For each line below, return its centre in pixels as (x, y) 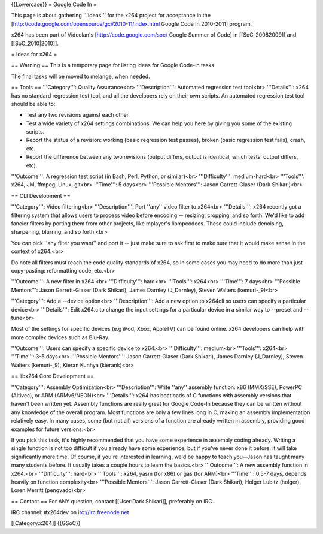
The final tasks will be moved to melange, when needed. (80, 76)
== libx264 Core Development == (52, 376)
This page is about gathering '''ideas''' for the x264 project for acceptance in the (111, 16)
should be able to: (33, 104)
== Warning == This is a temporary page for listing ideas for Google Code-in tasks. (113, 65)
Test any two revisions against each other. (78, 115)
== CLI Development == (41, 195)
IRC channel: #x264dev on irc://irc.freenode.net (70, 512)
